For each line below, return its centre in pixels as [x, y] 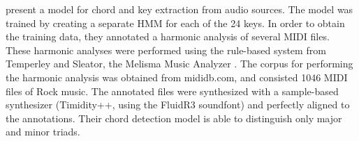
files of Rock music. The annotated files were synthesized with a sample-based [172, 91]
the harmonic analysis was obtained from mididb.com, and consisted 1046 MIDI [177, 77]
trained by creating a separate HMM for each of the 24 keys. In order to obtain [175, 23]
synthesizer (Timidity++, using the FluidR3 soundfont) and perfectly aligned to [178, 105]
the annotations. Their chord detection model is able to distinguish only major [174, 118]
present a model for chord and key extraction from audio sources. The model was [179, 9]
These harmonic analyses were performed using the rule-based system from [166, 50]
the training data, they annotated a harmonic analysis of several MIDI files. [168, 36]
